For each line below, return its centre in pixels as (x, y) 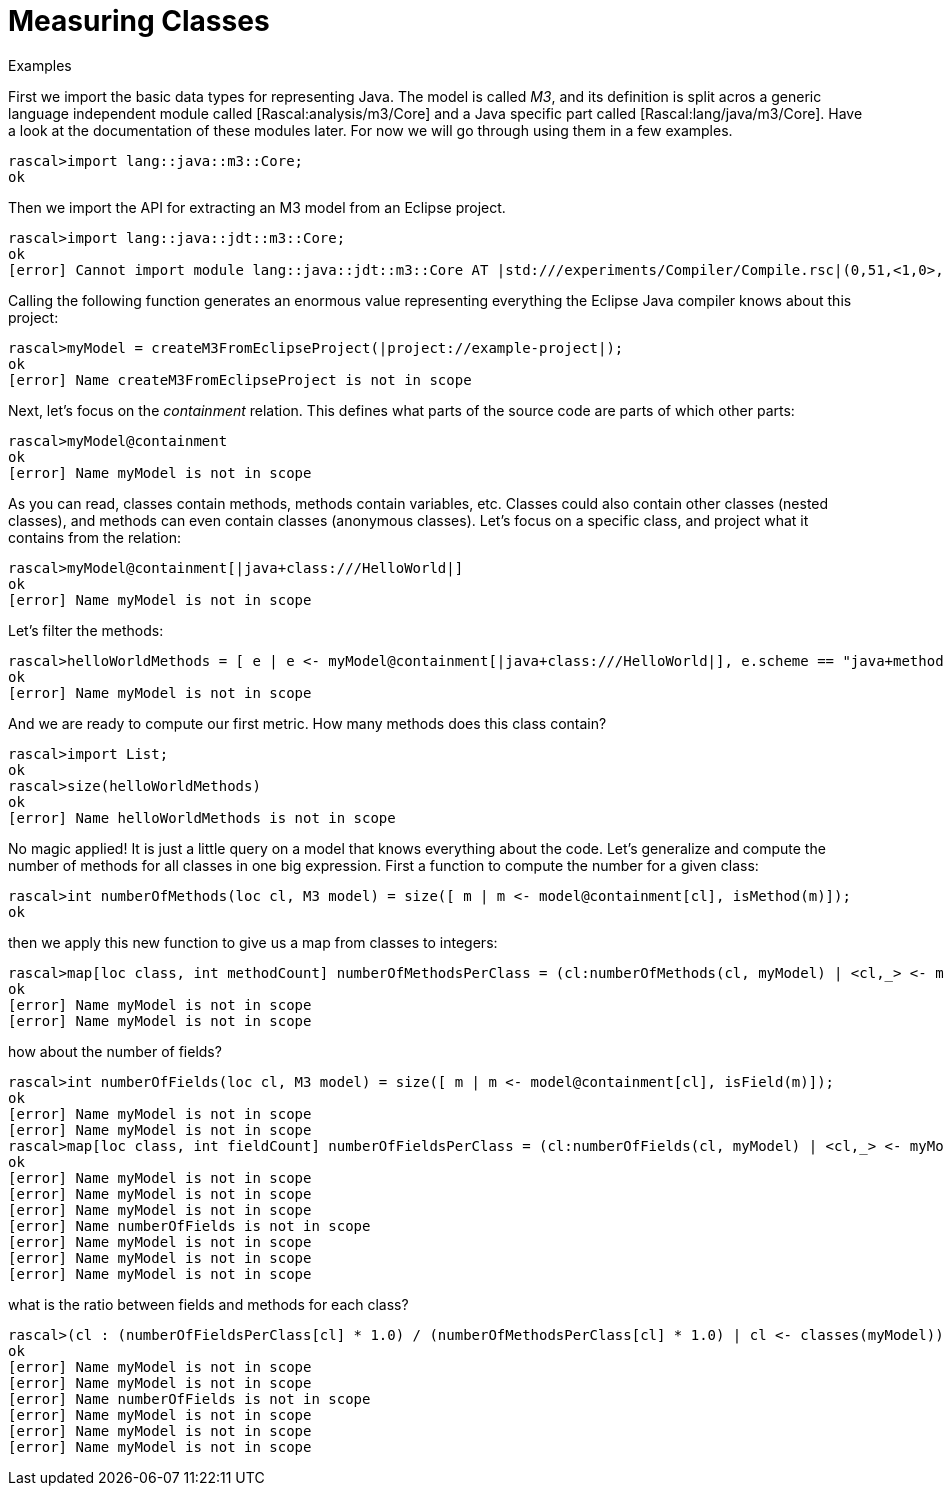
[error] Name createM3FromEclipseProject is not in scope (240, 379)
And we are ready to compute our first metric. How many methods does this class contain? (307, 723)
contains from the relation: (95, 537)
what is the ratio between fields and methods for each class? (208, 1304)
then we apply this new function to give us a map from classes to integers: (253, 942)
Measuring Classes (139, 21)
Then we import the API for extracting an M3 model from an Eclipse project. (257, 207)
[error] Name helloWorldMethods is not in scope (202, 817)
